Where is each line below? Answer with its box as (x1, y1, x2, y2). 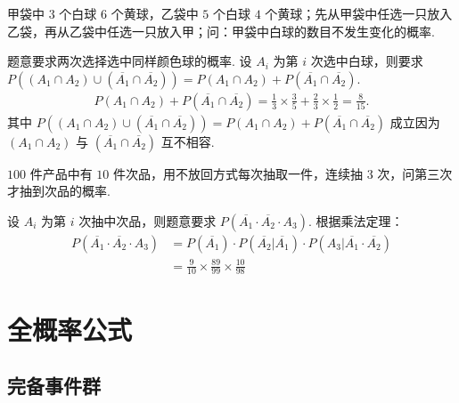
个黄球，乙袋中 (111, 4, 199, 22)
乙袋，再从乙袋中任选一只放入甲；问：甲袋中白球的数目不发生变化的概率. (7, 21, 435, 40)
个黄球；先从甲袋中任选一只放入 (265, 4, 453, 22)
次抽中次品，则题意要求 (78, 212, 217, 230)
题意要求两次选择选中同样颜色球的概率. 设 (7, 52, 252, 70)
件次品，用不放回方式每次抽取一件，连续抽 (112, 164, 363, 182)
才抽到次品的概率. (7, 181, 111, 200)
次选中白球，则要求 (310, 52, 423, 70)
